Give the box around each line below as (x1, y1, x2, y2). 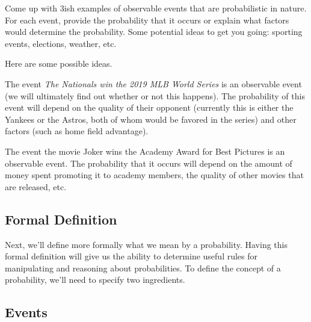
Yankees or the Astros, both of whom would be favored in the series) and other (5, 113, 297, 125)
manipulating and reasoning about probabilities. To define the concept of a (5, 261, 281, 274)
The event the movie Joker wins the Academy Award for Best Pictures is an (5, 144, 285, 157)
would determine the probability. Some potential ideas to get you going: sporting (5, 25, 303, 38)
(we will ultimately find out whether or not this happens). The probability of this (5, 89, 305, 102)
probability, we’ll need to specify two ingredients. (5, 273, 185, 286)
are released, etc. (5, 180, 67, 193)
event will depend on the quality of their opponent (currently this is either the (5, 101, 294, 114)
